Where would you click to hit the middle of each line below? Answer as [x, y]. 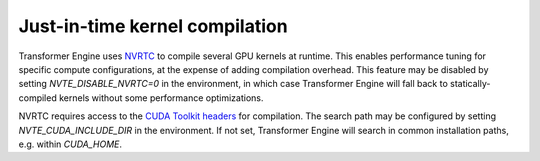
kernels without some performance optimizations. [161, 97]
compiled [37, 97]
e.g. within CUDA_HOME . [70, 144]
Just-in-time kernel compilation [153, 26]
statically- [470, 84]
